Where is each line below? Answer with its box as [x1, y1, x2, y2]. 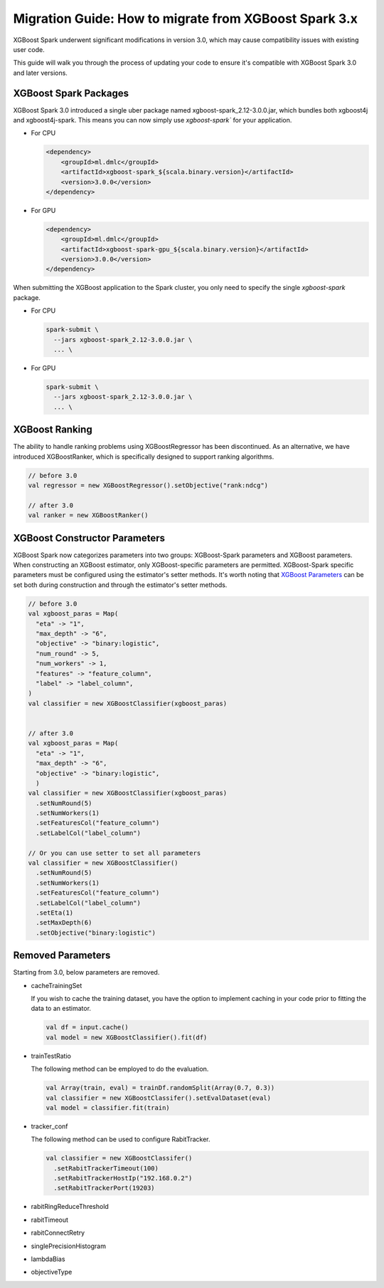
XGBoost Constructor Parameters [13, 531, 166, 544]
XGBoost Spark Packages [13, 87, 129, 99]
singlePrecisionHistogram [31, 1242, 107, 1250]
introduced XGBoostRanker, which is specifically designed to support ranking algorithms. [13, 452, 274, 461]
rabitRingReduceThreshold [31, 1203, 110, 1211]
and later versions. [13, 68, 68, 77]
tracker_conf [31, 1122, 68, 1131]
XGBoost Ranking [13, 424, 92, 436]
